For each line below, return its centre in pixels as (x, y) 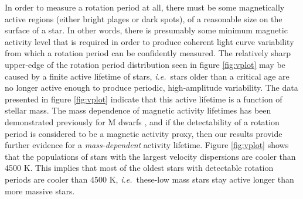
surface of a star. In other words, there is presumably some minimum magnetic (146, 30)
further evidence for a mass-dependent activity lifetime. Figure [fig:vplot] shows (147, 145)
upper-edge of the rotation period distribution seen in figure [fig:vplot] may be (145, 64)
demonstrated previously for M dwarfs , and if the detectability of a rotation (142, 121)
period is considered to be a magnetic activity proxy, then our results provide (144, 133)
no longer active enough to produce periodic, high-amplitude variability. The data (151, 88)
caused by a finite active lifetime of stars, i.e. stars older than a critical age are (147, 76)
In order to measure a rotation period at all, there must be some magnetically (145, 7)
